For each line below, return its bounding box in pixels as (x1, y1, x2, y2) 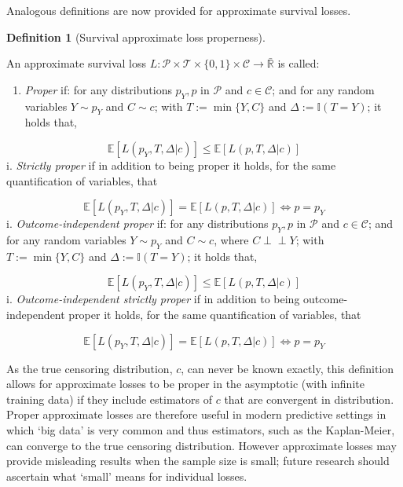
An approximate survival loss (6, 55, 147, 71)
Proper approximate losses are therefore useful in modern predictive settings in (6, 406, 387, 423)
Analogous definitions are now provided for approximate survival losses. (6, 2, 351, 18)
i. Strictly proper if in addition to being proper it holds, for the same (6, 156, 336, 173)
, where (214, 231, 249, 247)
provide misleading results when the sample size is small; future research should (6, 452, 390, 469)
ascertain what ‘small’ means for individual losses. (6, 467, 247, 484)
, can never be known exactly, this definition (181, 360, 394, 376)
